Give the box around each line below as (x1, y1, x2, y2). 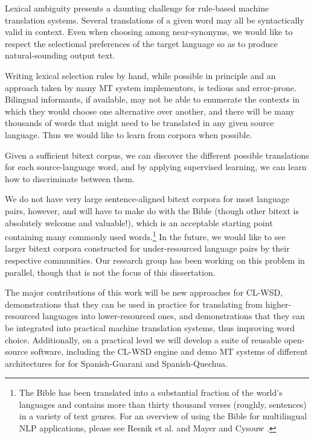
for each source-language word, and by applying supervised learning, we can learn (5, 160, 307, 173)
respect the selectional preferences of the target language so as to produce (5, 37, 278, 49)
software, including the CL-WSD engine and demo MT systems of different (30, 345, 308, 358)
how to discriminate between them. (5, 172, 135, 185)
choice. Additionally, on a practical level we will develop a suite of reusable (5, 333, 281, 346)
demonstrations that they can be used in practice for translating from (5, 297, 263, 310)
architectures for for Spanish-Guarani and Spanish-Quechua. (5, 357, 228, 369)
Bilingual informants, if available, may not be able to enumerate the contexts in (5, 93, 300, 106)
